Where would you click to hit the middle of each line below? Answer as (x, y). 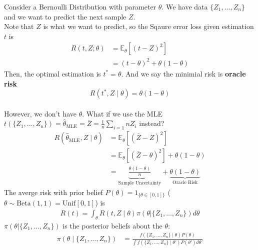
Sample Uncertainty (140, 183)
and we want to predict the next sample (65, 16)
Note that (19, 26)
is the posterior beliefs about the (112, 225)
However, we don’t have (40, 113)
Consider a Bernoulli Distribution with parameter (80, 6)
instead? (152, 123)
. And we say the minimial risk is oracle (183, 73)
